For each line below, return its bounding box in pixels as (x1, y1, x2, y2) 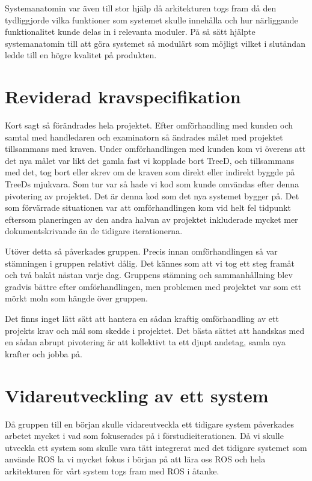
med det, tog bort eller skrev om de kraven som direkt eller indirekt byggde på (5, 166, 295, 178)
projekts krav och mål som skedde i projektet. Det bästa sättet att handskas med (5, 324, 305, 336)
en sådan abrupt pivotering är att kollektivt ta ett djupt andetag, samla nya (5, 336, 286, 348)
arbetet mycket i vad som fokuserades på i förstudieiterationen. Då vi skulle (5, 429, 284, 442)
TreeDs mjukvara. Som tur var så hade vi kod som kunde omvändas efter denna (5, 178, 299, 190)
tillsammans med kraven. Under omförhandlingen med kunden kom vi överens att (5, 142, 306, 155)
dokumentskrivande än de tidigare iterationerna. (5, 225, 183, 237)
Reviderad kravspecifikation (5, 84, 241, 109)
